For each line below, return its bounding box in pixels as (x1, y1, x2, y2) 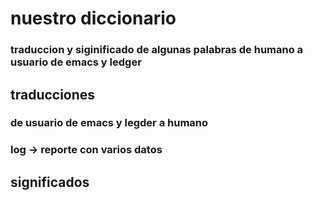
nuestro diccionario (10, 7, 177, 30)
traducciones (10, 86, 96, 103)
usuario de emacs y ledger (10, 55, 142, 69)
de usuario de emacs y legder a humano (10, 116, 209, 130)
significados (10, 173, 90, 191)
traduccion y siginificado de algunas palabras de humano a (10, 43, 304, 57)
